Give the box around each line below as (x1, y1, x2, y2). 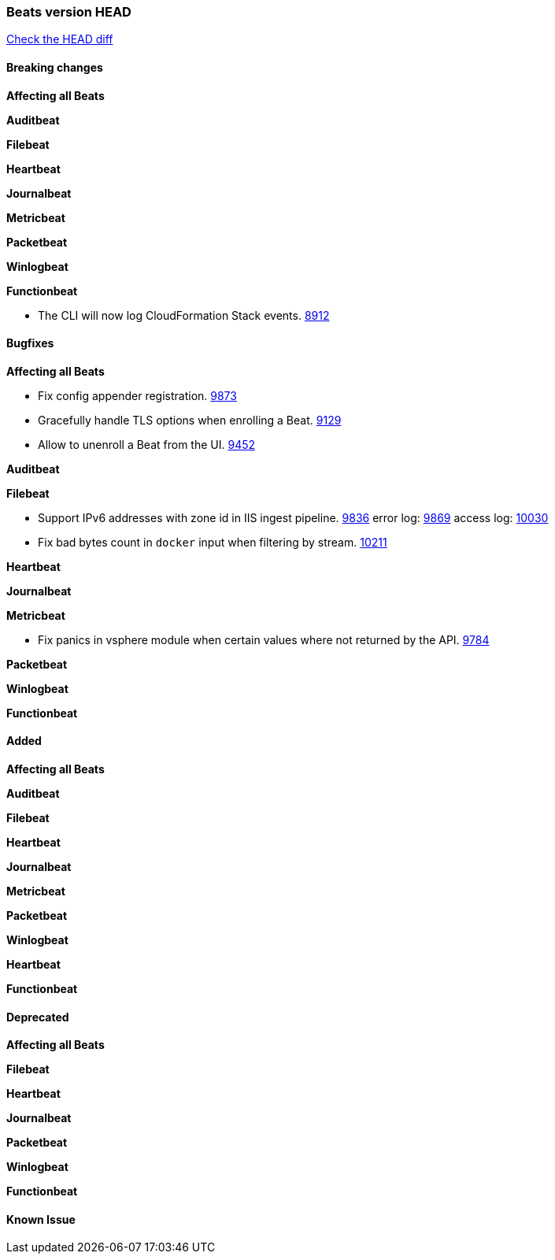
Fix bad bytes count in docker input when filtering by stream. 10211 (38, 535, 387, 549)
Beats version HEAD (6, 4, 131, 20)
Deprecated (6, 1010, 69, 1024)
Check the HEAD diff (6, 32, 113, 46)
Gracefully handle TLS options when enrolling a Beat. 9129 (38, 413, 342, 427)
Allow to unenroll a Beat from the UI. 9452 (38, 437, 256, 451)
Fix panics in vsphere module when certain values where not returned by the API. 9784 (38, 632, 490, 647)
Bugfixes (6, 336, 54, 350)
